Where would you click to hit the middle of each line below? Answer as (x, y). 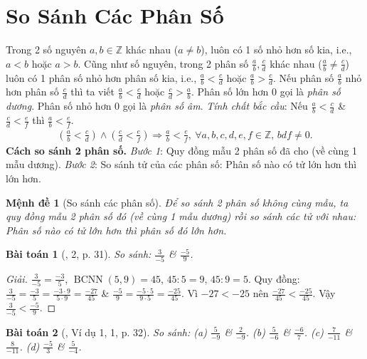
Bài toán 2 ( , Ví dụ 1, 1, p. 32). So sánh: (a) (106, 332)
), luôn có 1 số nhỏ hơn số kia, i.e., (276, 50)
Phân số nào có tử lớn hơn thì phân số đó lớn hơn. (116, 230)
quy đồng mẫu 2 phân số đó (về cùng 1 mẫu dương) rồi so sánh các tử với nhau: (181, 216)
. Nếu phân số (304, 77)
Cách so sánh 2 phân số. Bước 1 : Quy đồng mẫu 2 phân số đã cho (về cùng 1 (182, 150)
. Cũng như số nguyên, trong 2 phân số (163, 63)
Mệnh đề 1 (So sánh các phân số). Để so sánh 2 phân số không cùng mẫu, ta (177, 202)
